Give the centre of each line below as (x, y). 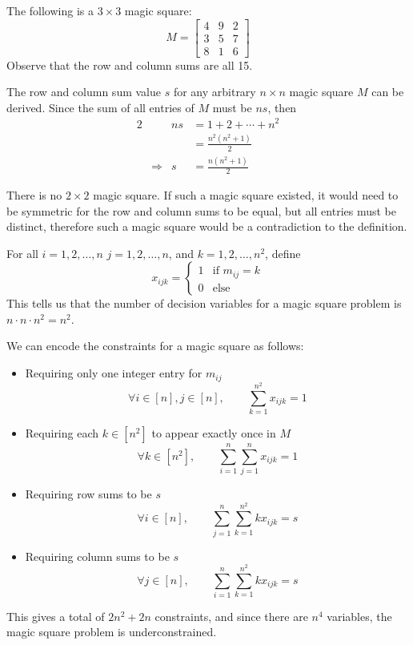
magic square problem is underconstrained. (112, 632)
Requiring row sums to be (88, 494)
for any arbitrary (215, 92)
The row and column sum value (84, 92)
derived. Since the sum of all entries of (100, 107)
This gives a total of (56, 616)
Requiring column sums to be (97, 556)
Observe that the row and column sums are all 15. (130, 64)
